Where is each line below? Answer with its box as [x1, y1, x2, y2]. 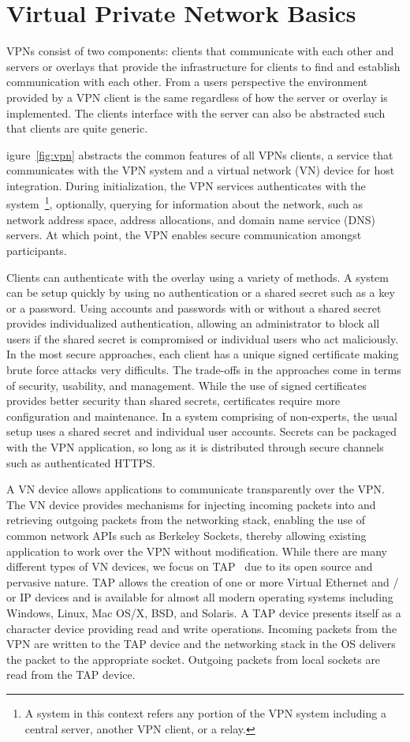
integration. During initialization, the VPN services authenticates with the [6, 177, 366, 193]
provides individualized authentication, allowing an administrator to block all [6, 315, 380, 332]
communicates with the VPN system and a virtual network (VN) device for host [6, 162, 395, 178]
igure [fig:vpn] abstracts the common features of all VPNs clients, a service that [6, 146, 393, 163]
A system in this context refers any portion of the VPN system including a [24, 704, 386, 721]
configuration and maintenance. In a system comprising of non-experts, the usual [6, 407, 397, 424]
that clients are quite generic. [6, 120, 148, 137]
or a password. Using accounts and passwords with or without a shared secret [6, 299, 382, 316]
